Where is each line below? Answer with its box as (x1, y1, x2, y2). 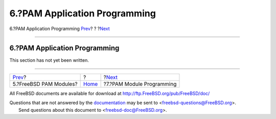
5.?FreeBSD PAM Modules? (12, 80, 78, 87)
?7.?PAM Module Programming (103, 80, 177, 87)
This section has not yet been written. (9, 57, 89, 63)
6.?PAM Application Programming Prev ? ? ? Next (9, 26, 110, 32)
